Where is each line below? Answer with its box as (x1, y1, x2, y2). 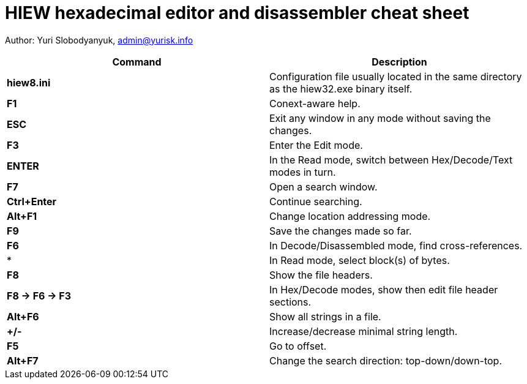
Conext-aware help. (269, 97, 361, 110)
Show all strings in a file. (269, 310, 381, 323)
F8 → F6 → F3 (7, 289, 71, 302)
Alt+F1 (7, 209, 37, 222)
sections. (269, 295, 312, 308)
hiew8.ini (7, 76, 51, 89)
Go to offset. (269, 339, 327, 352)
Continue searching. (269, 195, 362, 208)
